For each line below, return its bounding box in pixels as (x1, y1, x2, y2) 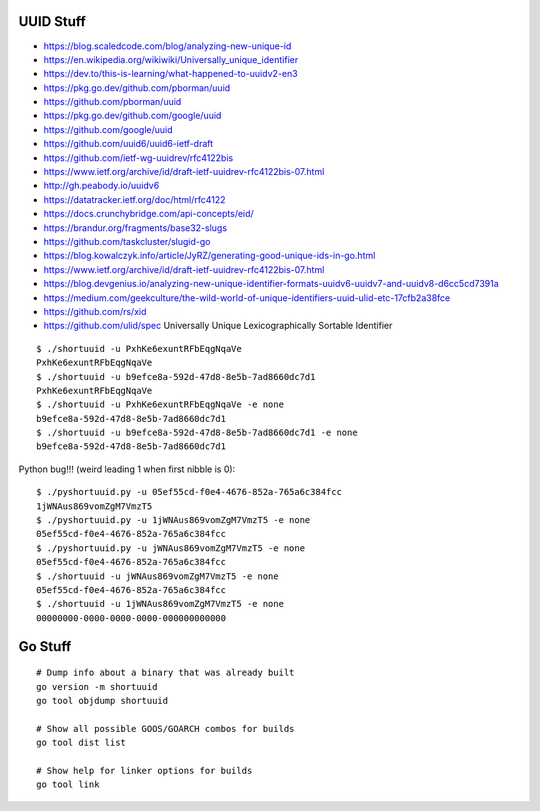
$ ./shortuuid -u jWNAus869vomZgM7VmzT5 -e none (36, 570, 279, 582)
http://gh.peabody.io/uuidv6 (43, 180, 160, 192)
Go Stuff (18, 638, 72, 655)
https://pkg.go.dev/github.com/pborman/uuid (43, 81, 231, 94)
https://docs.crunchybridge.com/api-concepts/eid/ (43, 208, 254, 220)
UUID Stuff (18, 13, 87, 30)
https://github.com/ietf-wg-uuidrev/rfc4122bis (43, 151, 234, 164)
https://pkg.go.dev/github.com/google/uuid (43, 110, 222, 122)
